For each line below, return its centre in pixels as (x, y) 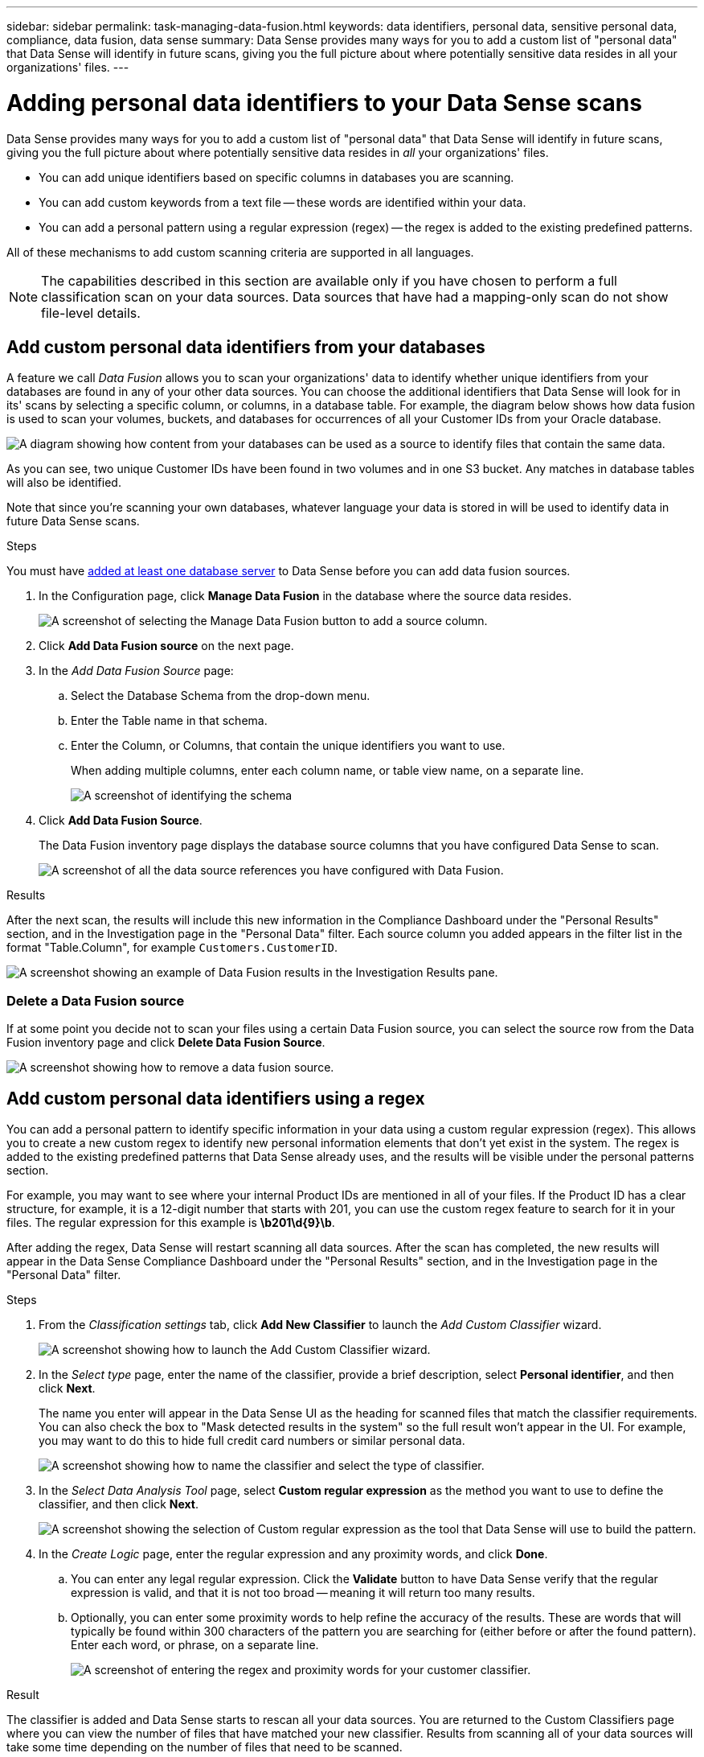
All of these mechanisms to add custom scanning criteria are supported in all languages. (240, 252)
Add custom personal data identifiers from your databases (246, 347)
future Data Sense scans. (73, 521)
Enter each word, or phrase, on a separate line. (195, 1644)
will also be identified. (64, 483)
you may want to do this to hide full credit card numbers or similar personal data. (252, 1440)
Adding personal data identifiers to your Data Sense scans (324, 103)
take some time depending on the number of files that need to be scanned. (205, 1747)
